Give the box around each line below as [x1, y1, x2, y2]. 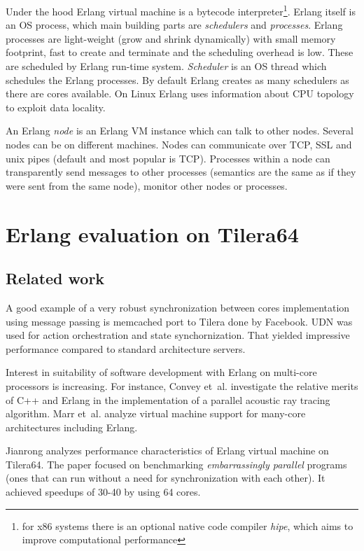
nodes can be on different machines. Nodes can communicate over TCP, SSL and [6, 137, 352, 151]
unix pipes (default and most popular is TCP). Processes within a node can [6, 151, 330, 165]
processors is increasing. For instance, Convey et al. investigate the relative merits [6, 378, 358, 393]
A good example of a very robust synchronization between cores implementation [6, 300, 350, 314]
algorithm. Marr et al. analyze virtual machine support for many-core [6, 406, 306, 421]
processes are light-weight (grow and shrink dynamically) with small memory [6, 31, 336, 46]
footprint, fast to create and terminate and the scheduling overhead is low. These [6, 45, 353, 60]
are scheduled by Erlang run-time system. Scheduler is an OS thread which [6, 59, 327, 74]
